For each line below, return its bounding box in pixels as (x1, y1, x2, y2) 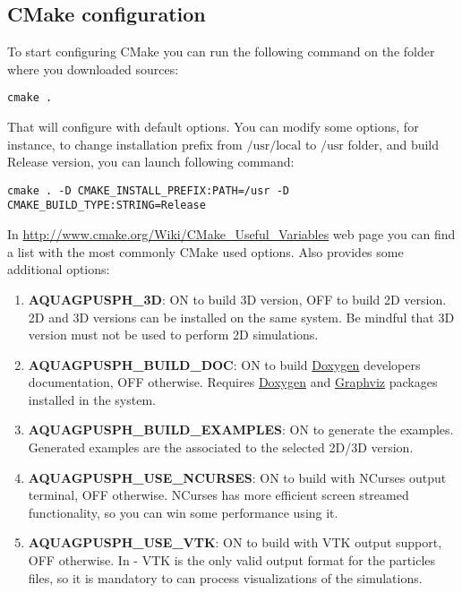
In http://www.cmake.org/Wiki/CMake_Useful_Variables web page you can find (7, 225, 456, 244)
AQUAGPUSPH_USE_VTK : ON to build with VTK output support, (28, 533, 442, 552)
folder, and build (347, 134, 440, 153)
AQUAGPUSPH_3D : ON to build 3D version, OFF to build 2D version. (28, 289, 447, 308)
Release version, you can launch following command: (7, 152, 295, 171)
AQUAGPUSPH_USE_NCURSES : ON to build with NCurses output (28, 468, 447, 486)
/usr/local (246, 139, 302, 152)
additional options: (7, 260, 110, 279)
